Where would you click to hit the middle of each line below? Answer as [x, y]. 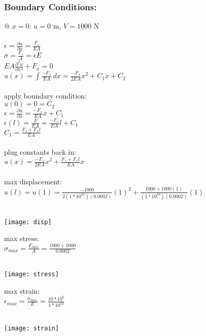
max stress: [22, 238]
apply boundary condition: [46, 95]
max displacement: [33, 181]
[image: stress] [32, 274]
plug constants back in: [40, 152]
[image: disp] [28, 222]
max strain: [22, 290]
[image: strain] [32, 328]
